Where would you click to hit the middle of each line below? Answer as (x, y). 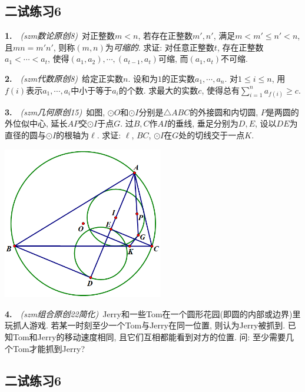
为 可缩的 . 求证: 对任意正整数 (160, 47)
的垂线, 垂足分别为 (203, 123)
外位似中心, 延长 (36, 123)
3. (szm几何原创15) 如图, (55, 112)
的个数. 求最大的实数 (158, 90)
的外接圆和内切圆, (224, 112)
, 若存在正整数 (165, 36)
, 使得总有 (221, 90)
